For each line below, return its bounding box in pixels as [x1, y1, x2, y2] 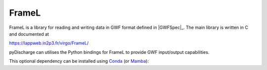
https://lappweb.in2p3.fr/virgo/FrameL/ [9, 40, 89, 46]
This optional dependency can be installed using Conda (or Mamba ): [9, 58, 149, 64]
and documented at [9, 31, 49, 37]
